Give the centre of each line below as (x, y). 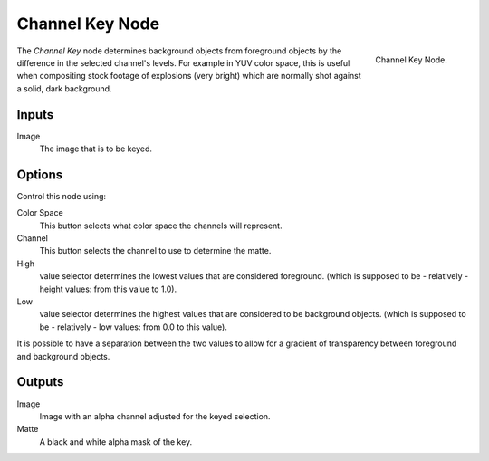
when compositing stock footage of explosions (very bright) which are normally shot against (189, 76)
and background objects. (63, 356)
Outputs (40, 382)
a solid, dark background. (64, 88)
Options (40, 174)
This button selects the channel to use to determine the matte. (155, 251)
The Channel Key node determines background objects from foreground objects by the (179, 51)
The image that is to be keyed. (96, 149)
